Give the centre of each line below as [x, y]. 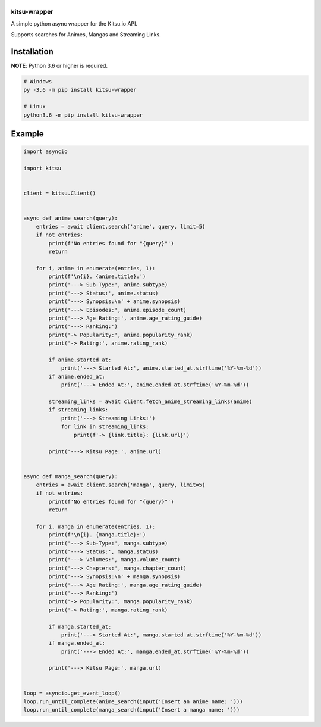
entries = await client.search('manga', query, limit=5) [121, 485]
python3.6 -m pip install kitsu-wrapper [83, 115]
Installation [32, 52]
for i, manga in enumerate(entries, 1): [96, 526]
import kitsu [43, 169]
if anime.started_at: [80, 360]
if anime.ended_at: [77, 376]
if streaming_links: [78, 410]
